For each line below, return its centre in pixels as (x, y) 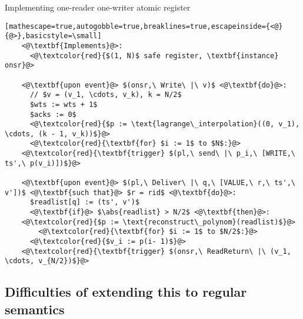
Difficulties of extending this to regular (126, 292)
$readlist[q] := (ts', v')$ (85, 202)
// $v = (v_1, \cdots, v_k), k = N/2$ (106, 95)
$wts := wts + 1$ (64, 104)
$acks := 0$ (53, 114)
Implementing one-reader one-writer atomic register (98, 7)
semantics (35, 309)
